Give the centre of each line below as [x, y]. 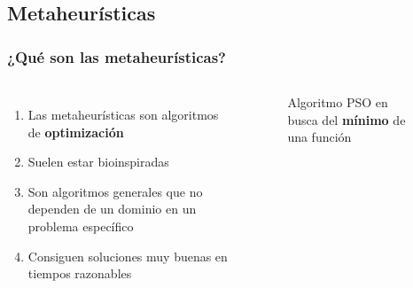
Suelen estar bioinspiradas [98, 162]
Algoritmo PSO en [338, 102]
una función [319, 137]
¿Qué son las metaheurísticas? [117, 56]
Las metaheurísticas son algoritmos [123, 114]
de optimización [76, 132]
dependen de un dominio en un [112, 209]
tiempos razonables [80, 273]
